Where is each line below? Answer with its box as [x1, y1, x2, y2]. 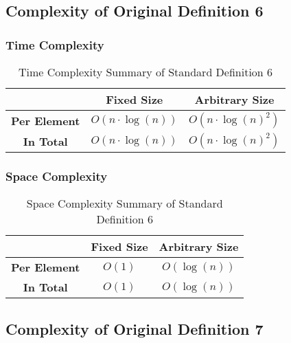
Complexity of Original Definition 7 [5, 318, 264, 339]
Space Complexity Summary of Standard [26, 195, 223, 212]
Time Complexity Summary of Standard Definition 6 [18, 64, 273, 80]
